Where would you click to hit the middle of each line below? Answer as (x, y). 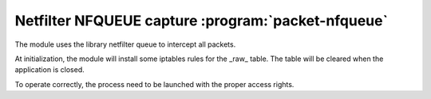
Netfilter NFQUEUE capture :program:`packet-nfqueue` (202, 21)
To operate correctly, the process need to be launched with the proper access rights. (154, 84)
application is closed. (50, 70)
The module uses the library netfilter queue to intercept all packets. (125, 44)
